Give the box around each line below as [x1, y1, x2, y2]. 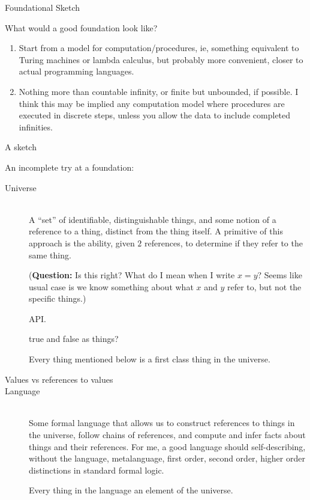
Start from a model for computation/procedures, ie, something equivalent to [19, 41, 299, 54]
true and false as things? [29, 332, 119, 345]
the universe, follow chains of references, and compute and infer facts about [29, 428, 306, 441]
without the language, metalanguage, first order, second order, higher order [29, 452, 305, 465]
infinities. [19, 120, 53, 133]
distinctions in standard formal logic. [29, 463, 164, 476]
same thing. [29, 248, 71, 261]
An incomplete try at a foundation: [5, 160, 134, 173]
